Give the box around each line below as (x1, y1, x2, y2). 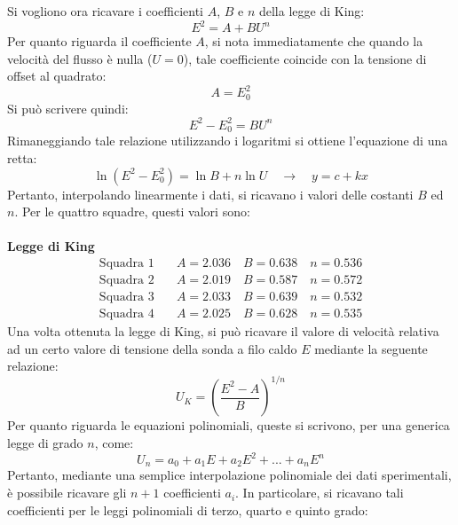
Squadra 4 (99, 308, 154, 321)
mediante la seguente (314, 339, 428, 357)
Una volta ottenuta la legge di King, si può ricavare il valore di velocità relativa (7, 322, 439, 341)
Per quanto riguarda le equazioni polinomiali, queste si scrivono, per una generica (7, 416, 450, 435)
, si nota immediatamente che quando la (204, 32, 423, 51)
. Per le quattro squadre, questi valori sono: (14, 202, 250, 221)
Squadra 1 (99, 256, 154, 270)
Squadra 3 (99, 291, 154, 304)
